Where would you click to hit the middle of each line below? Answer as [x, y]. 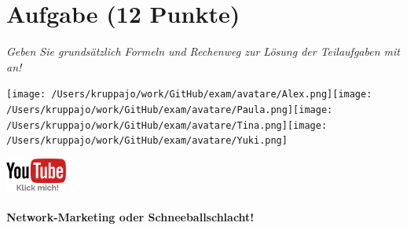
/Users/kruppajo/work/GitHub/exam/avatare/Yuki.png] [147, 141]
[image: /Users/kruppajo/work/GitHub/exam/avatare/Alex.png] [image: [189, 95]
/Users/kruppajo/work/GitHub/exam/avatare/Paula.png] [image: [170, 110]
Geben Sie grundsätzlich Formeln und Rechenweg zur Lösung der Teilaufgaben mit [203, 51]
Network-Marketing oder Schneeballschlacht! [130, 217]
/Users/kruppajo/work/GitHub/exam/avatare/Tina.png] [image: [167, 125]
